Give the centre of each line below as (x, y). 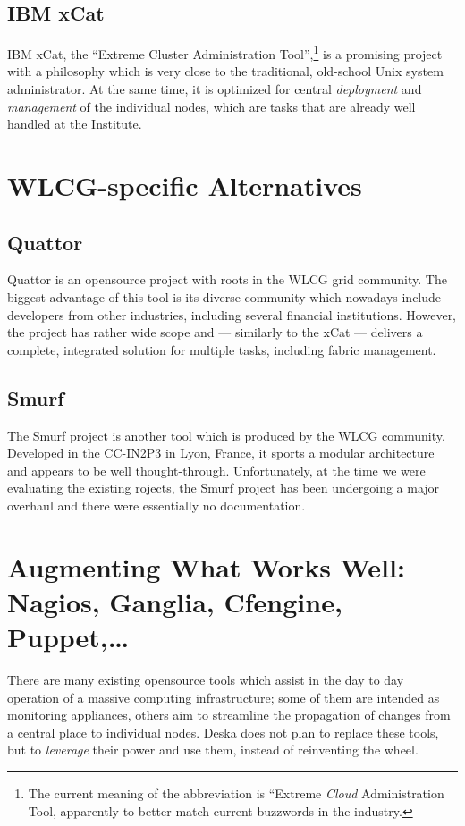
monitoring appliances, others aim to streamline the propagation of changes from (229, 715)
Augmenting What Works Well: (206, 566)
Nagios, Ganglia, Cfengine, (175, 601)
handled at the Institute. (75, 124)
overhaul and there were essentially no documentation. (156, 505)
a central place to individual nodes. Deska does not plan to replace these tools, (223, 732)
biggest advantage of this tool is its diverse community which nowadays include (224, 297)
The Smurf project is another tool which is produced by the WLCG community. (226, 435)
